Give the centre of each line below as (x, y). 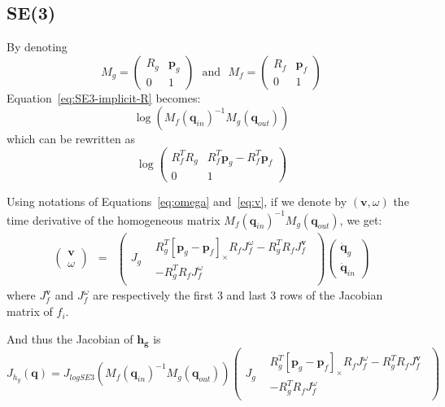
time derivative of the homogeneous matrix (113, 219)
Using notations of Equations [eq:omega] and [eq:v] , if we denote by (177, 201)
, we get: (361, 219)
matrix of (30, 311)
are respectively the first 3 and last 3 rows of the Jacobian (238, 295)
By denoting (37, 47)
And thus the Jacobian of (70, 338)
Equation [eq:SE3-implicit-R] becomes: (104, 97)
